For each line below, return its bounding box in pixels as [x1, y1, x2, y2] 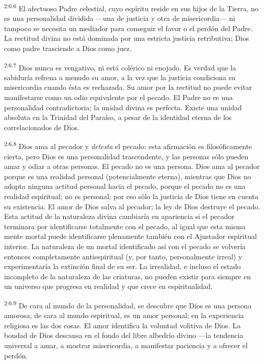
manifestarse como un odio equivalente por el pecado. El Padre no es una [4, 92, 233, 103]
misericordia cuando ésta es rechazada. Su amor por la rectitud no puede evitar [4, 82, 252, 92]
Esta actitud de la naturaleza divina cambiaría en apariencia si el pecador [4, 211, 235, 222]
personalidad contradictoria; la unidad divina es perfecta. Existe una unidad [4, 102, 242, 112]
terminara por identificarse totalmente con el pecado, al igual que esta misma [4, 221, 246, 231]
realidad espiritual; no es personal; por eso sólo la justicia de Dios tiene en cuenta [4, 191, 259, 202]
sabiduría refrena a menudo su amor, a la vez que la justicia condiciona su [4, 71, 235, 82]
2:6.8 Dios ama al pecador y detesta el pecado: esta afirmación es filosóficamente [4, 139, 252, 152]
